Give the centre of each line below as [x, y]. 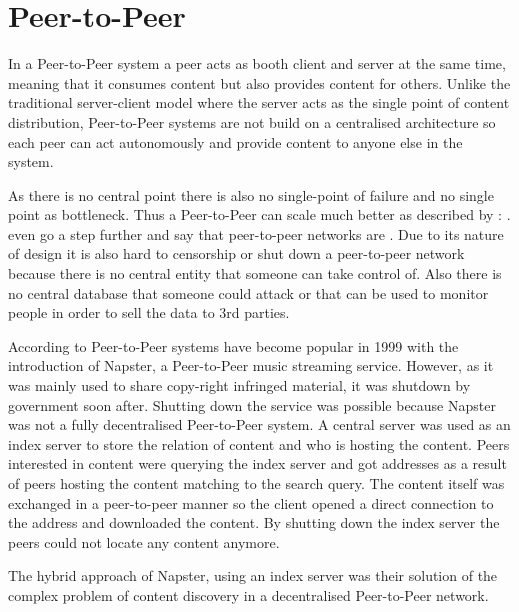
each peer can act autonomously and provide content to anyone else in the [235, 141]
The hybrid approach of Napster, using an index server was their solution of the [253, 575]
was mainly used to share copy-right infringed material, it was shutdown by [239, 385]
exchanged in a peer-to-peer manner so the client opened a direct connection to [251, 502]
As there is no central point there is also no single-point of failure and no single [251, 194]
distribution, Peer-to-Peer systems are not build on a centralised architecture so [252, 121]
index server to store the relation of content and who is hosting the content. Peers [259, 443]
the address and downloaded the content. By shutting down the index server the [254, 522]
